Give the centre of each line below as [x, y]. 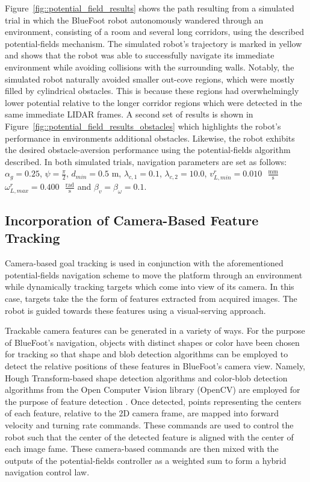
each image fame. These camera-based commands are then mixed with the [142, 449]
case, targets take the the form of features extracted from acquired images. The [151, 298]
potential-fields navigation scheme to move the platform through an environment [154, 274]
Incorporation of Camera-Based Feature [132, 220]
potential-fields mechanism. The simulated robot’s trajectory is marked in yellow [153, 43]
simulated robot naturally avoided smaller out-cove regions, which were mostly [150, 79]
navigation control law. [47, 472]
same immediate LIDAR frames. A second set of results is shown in [129, 114]
